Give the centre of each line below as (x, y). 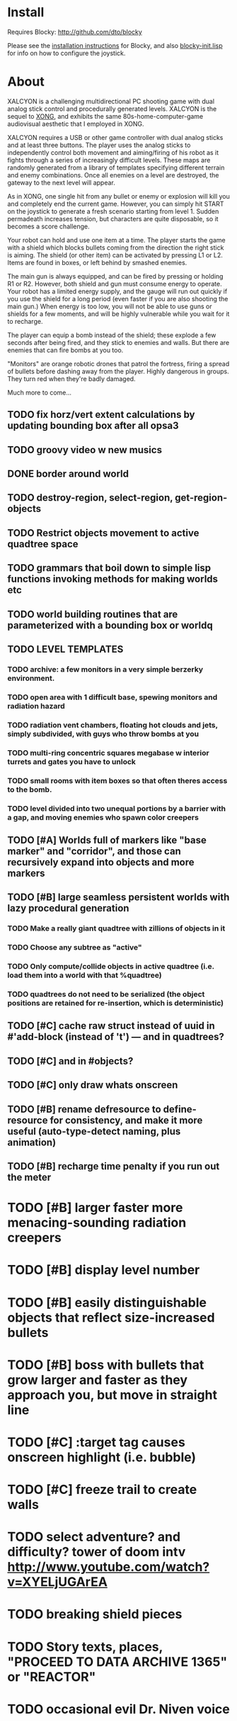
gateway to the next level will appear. (61, 182)
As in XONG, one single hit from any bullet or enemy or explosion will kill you (118, 196)
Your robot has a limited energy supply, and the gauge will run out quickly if (117, 291)
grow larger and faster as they (98, 1380)
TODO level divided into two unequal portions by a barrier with (117, 808)
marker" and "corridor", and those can (94, 851)
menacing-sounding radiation (97, 1223)
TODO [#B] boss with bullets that (106, 1365)
